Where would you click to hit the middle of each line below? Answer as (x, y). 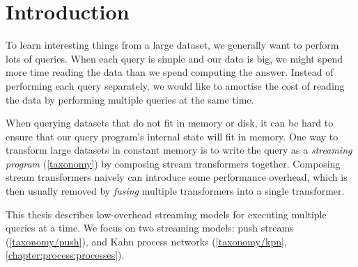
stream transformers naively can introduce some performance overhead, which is (177, 177)
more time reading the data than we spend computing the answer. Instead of (170, 72)
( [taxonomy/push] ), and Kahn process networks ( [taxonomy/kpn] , (146, 241)
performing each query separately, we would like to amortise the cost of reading (175, 85)
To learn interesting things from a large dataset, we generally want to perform (172, 45)
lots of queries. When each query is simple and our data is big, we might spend (174, 58)
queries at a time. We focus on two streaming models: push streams (150, 228)
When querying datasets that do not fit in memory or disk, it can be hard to (170, 123)
